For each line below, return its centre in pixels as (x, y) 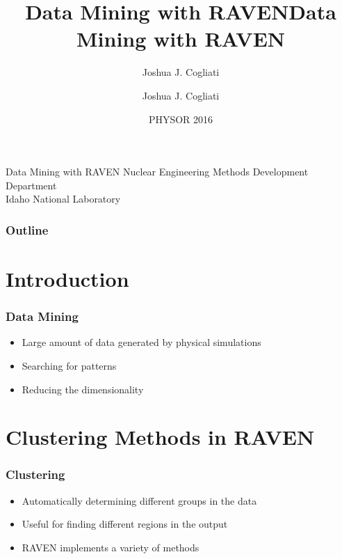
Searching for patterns (69, 365)
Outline (27, 229)
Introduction (67, 278)
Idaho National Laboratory (63, 199)
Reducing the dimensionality (83, 389)
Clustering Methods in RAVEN (160, 437)
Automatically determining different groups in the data (139, 500)
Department (31, 185)
